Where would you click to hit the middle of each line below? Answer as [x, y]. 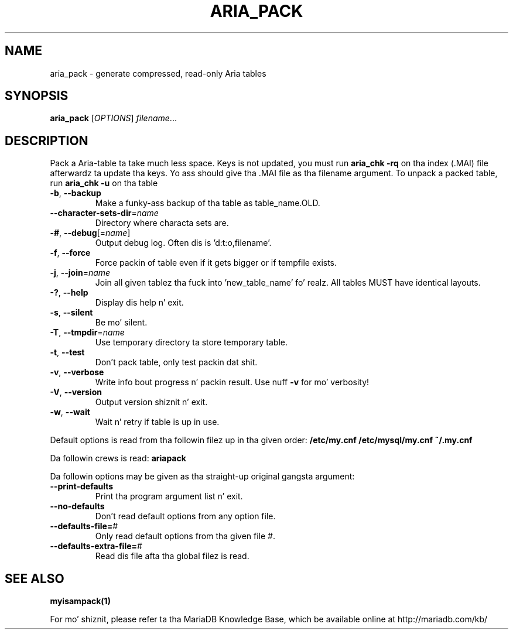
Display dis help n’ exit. [139, 303]
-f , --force [70, 253]
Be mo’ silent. [121, 323]
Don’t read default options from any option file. [185, 516]
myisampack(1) [80, 601]
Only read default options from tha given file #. [185, 536]
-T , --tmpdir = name [87, 333]
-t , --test [67, 352]
